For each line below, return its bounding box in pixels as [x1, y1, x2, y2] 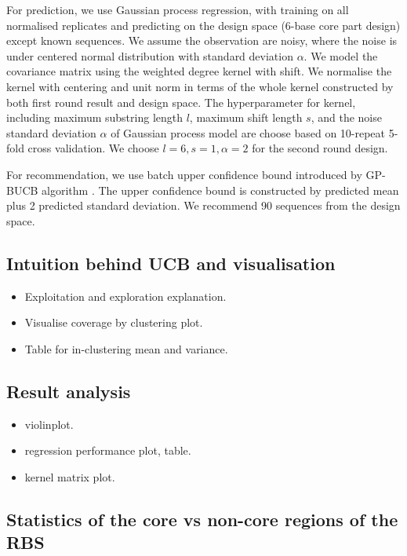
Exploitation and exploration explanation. [24, 287, 227, 304]
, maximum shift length [189, 109, 303, 126]
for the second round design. [252, 140, 388, 156]
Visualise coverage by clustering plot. [24, 314, 203, 331]
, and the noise [311, 109, 382, 126]
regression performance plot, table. [24, 442, 191, 459]
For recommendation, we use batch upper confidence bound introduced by [6, 166, 362, 182]
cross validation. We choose [27, 140, 159, 156]
